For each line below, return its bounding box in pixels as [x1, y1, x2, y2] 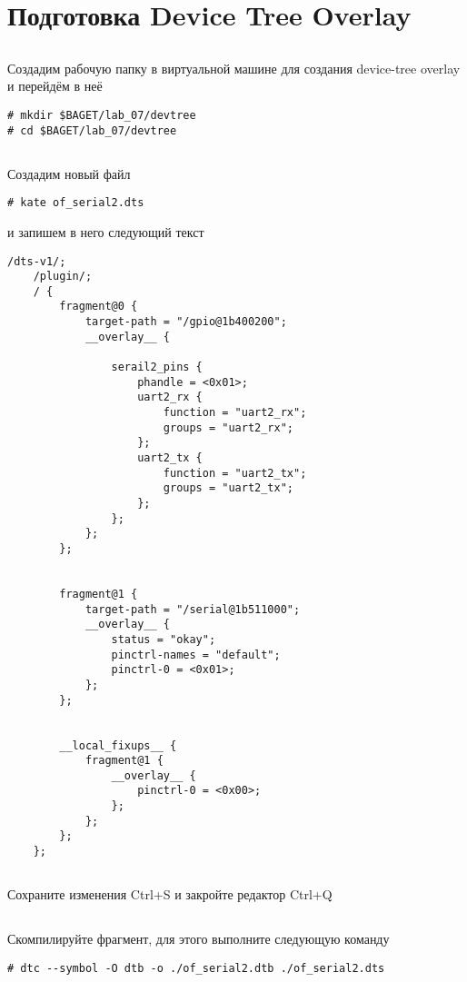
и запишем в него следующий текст [7, 222, 204, 241]
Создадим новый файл [7, 164, 131, 183]
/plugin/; [33, 270, 93, 283]
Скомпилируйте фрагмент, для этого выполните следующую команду [7, 929, 390, 948]
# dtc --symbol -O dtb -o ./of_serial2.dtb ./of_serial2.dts [7, 961, 385, 975]
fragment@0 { [59, 300, 138, 313]
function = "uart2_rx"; [163, 406, 307, 420]
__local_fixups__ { [59, 739, 177, 752]
